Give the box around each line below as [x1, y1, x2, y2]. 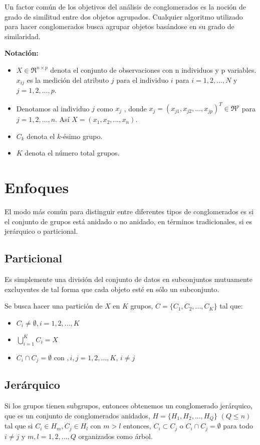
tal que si [5, 420, 33, 431]
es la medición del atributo [27, 74, 109, 85]
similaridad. [5, 31, 41, 41]
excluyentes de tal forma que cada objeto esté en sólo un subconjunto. [5, 283, 219, 294]
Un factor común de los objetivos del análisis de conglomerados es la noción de [5, 2, 246, 12]
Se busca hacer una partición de [5, 301, 103, 311]
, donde [124, 103, 147, 113]
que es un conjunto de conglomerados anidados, [5, 410, 150, 420]
